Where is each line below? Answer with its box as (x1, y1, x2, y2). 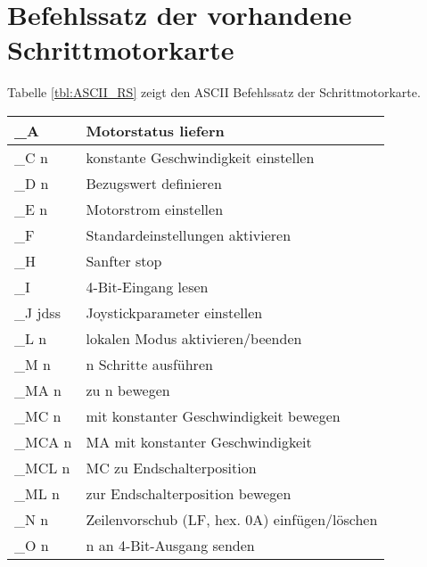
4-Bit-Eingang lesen (86, 275, 209, 297)
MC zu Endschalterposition (86, 456, 257, 478)
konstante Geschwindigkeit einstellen (86, 146, 315, 168)
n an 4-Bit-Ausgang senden (86, 534, 255, 555)
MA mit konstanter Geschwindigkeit (86, 431, 312, 452)
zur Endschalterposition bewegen (86, 482, 292, 504)
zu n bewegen (86, 379, 170, 400)
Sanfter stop (86, 250, 162, 271)
